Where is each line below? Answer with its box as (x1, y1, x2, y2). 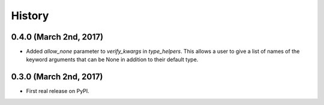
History (11, 9, 49, 22)
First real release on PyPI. (26, 88, 89, 95)
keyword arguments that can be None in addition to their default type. (26, 56, 199, 63)
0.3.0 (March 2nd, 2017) (11, 72, 103, 82)
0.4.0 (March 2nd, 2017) (11, 32, 104, 42)
